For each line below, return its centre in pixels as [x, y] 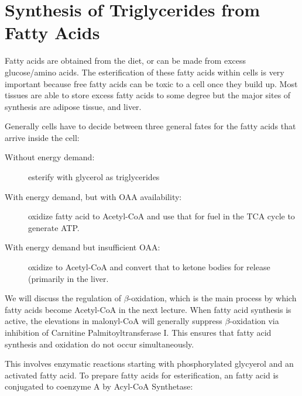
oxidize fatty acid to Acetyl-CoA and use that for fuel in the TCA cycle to [162, 216]
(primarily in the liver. [68, 278]
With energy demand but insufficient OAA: [83, 247]
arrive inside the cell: [42, 137]
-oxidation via [254, 321]
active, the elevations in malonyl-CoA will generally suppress [114, 321]
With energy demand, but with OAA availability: [93, 196]
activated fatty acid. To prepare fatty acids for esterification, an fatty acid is [142, 375]
